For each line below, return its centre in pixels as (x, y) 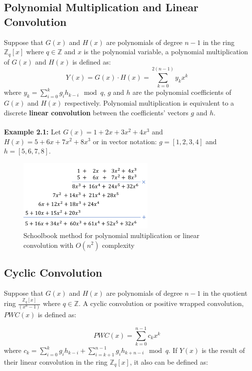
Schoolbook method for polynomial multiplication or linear (112, 235)
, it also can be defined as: (169, 361)
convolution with (49, 245)
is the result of (223, 350)
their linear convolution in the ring (56, 361)
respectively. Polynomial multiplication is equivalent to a (149, 103)
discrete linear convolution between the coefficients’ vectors (96, 112)
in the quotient (225, 293)
